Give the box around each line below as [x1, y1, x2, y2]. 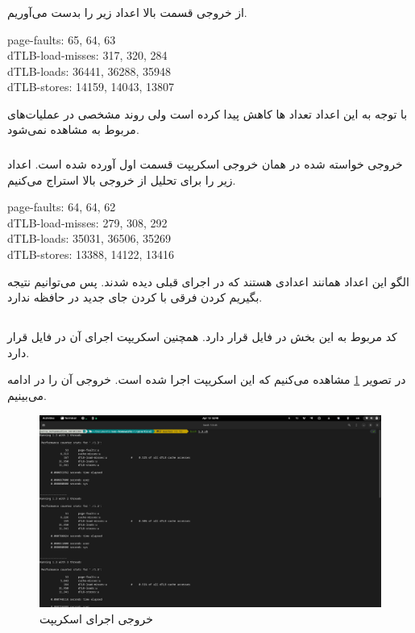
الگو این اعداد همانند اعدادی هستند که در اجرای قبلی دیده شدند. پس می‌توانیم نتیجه [7, 273, 409, 289]
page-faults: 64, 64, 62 [7, 198, 116, 215]
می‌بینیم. [7, 386, 47, 403]
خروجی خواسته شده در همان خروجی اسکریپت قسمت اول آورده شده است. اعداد [7, 156, 403, 172]
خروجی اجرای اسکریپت [39, 610, 153, 627]
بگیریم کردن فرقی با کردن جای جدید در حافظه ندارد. [7, 289, 263, 306]
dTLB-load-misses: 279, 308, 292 [7, 214, 168, 231]
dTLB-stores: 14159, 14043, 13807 [7, 78, 175, 95]
